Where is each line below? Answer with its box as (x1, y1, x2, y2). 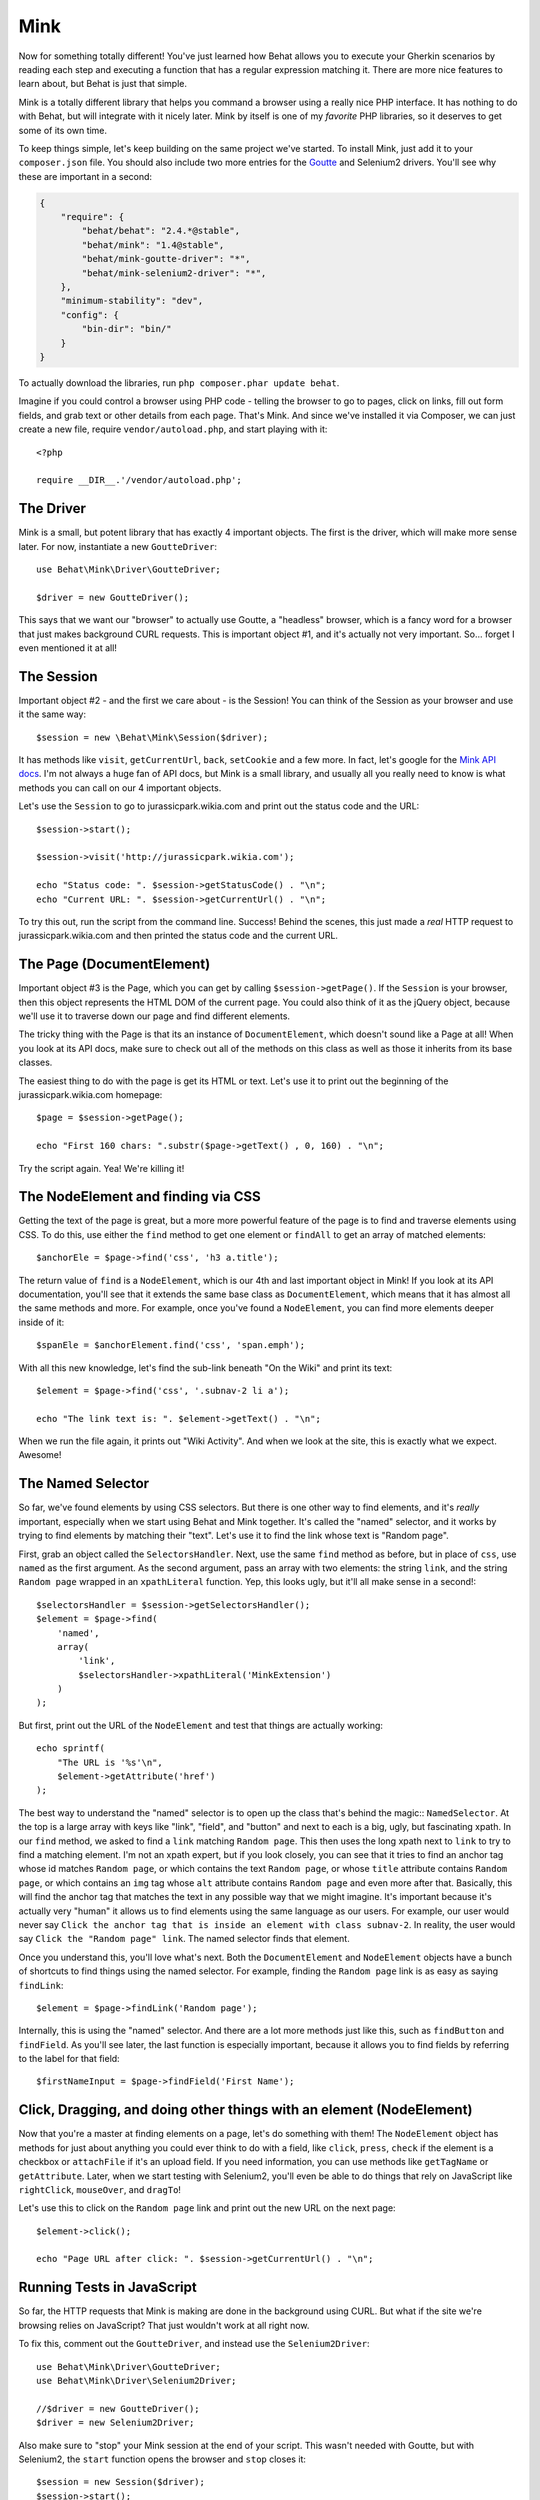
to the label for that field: (18, 2053, 120, 2065)
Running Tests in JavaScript (18, 2279, 197, 2296)
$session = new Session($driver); (36, 2476, 205, 2488)
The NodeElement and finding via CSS (18, 1188, 262, 1205)
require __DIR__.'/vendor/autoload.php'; (36, 475, 242, 486)
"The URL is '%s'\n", (56, 1756, 164, 1768)
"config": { (60, 309, 120, 320)
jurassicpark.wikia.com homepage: (18, 1088, 163, 1100)
